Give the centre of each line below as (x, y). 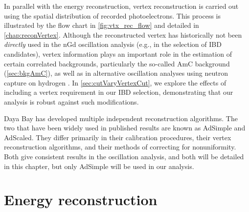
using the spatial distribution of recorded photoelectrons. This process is (113, 15)
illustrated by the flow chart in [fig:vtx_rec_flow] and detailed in (102, 25)
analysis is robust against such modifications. (71, 101)
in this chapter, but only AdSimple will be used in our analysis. (99, 166)
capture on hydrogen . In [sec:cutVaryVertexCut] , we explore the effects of (115, 82)
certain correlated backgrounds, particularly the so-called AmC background (117, 63)
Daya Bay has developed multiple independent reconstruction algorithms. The (121, 118)
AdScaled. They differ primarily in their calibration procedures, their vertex (118, 137)
